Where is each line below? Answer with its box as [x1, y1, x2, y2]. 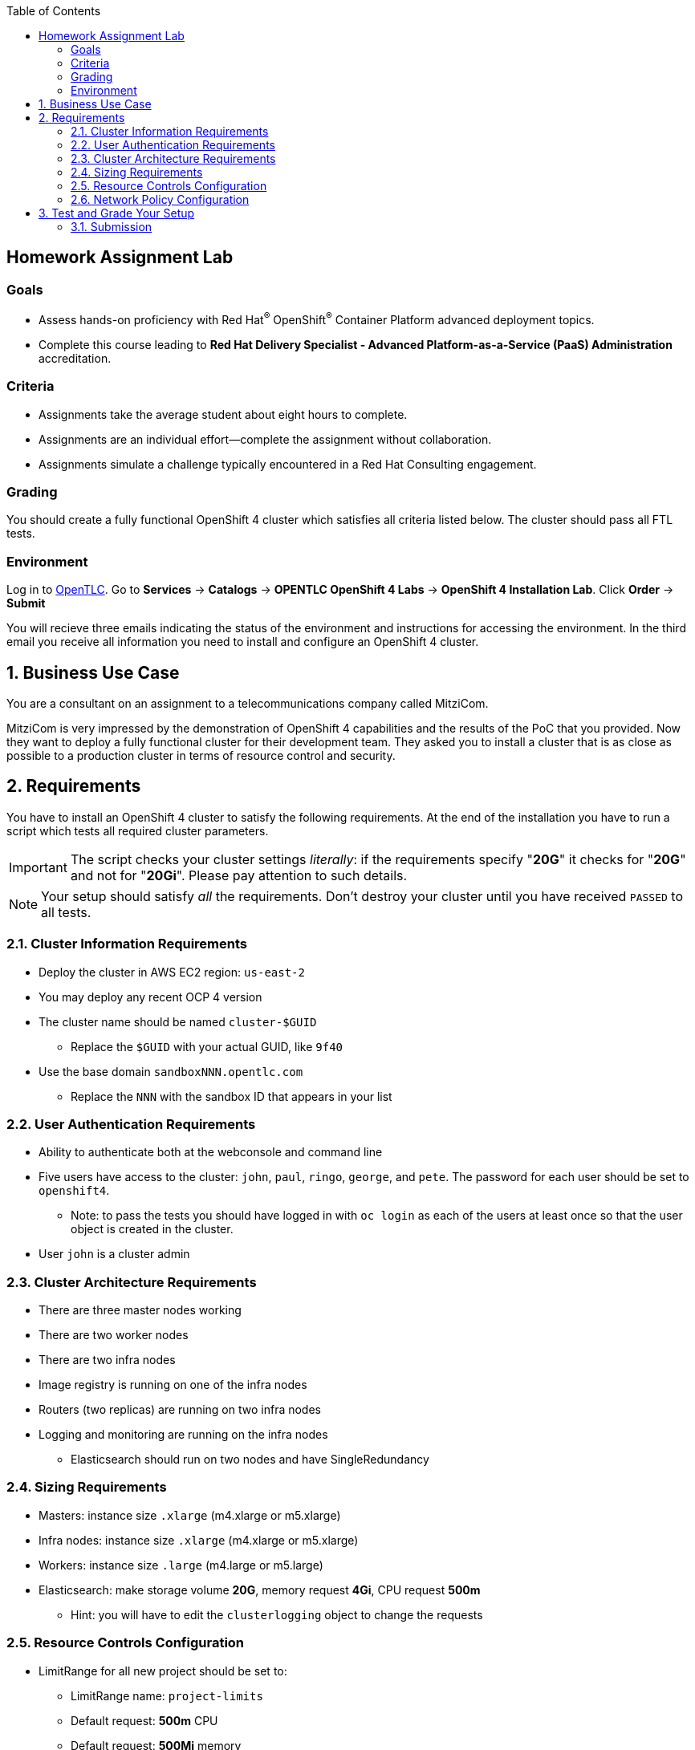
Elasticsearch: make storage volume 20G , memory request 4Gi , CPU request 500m [39, 1582, 481, 1597]
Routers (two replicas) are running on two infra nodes [39, 1403, 321, 1417]
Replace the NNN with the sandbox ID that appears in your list [71, 1089, 392, 1103]
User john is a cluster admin [39, 1247, 190, 1261]
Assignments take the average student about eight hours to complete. [39, 407, 408, 421]
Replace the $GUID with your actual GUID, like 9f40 [71, 1039, 343, 1054]
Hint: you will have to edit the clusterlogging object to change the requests [71, 1607, 483, 1622]
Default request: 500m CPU [71, 1713, 218, 1728]
